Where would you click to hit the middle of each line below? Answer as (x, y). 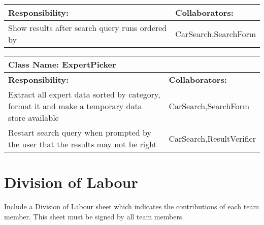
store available (34, 118)
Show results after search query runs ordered (88, 28)
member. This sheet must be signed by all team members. (94, 216)
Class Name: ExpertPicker (62, 64)
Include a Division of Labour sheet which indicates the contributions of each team (132, 206)
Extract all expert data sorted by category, (84, 94)
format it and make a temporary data (75, 106)
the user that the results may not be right (82, 144)
